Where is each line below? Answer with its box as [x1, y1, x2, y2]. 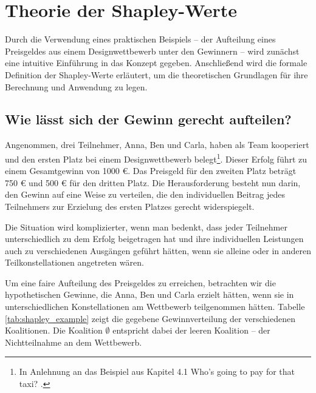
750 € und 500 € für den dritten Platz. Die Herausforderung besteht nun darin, [5, 176, 301, 189]
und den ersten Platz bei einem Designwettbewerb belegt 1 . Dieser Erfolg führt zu [5, 150, 307, 165]
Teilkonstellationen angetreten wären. [5, 256, 144, 269]
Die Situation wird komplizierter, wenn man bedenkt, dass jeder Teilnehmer [5, 220, 287, 233]
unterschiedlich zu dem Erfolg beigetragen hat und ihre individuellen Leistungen [5, 232, 304, 245]
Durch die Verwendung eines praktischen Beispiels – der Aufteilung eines [5, 33, 276, 45]
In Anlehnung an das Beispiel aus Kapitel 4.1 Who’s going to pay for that [19, 365, 295, 378]
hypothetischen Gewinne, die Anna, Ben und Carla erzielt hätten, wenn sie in [5, 288, 294, 301]
